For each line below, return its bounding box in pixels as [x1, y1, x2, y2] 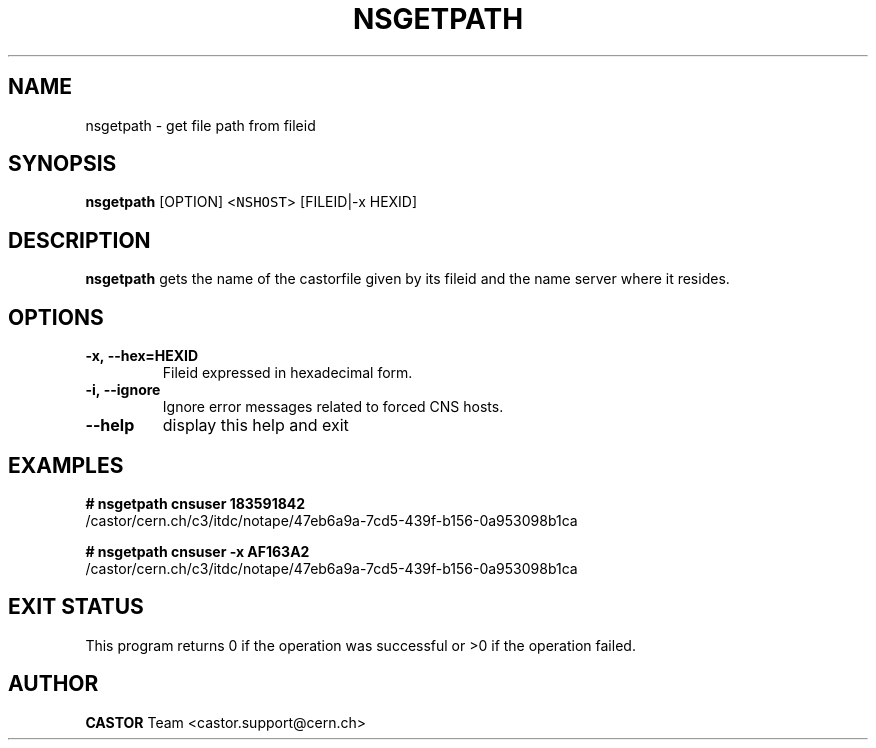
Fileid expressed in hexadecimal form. [162, 364, 413, 382]
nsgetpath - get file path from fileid [85, 116, 316, 134]
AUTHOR [8, 671, 99, 697]
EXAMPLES [8, 452, 124, 478]
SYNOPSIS [8, 151, 117, 177]
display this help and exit [162, 415, 349, 436]
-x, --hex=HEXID [85, 347, 199, 365]
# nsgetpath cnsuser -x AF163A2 [85, 542, 310, 560]
